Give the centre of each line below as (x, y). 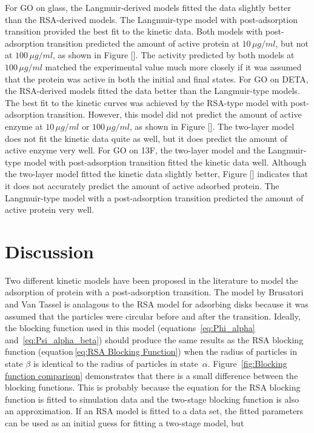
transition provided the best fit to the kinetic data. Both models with (134, 31)
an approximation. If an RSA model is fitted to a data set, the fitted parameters (154, 411)
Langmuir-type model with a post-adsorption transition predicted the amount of (154, 197)
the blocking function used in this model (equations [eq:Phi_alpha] (130, 328)
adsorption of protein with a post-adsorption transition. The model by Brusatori (154, 292)
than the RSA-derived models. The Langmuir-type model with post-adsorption (151, 19)
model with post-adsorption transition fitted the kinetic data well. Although (165, 162)
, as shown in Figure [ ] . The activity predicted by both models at (174, 55)
